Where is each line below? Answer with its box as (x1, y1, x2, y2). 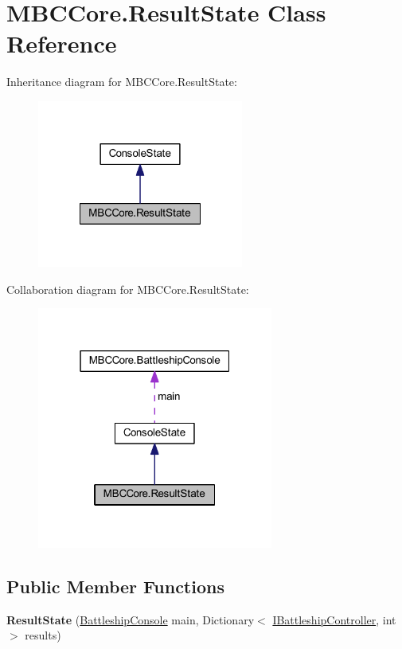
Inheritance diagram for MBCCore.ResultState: (6, 73, 237, 90)
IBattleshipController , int (272, 611, 396, 627)
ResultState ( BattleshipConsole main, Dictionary (6, 611, 255, 627)
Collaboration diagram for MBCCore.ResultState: (6, 280, 249, 297)
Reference (6, 27, 117, 60)
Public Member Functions (6, 574, 224, 599)
